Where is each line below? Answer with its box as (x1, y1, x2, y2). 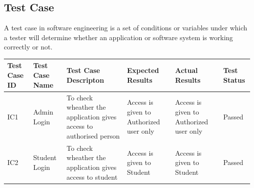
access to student (66, 171, 118, 182)
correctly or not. (4, 42, 53, 52)
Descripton (66, 74, 104, 85)
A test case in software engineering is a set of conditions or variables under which (4, 23, 248, 33)
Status (223, 74, 245, 85)
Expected (127, 65, 159, 75)
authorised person (66, 130, 120, 141)
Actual (175, 65, 198, 75)
